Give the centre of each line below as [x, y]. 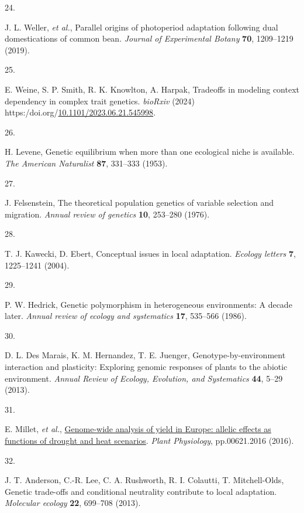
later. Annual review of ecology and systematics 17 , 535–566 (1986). [126, 316]
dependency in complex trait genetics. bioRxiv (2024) [100, 101]
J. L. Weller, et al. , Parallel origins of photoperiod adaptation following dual [141, 27]
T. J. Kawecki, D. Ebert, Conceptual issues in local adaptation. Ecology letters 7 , [150, 253]
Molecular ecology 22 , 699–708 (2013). [73, 503]
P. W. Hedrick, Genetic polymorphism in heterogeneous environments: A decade [148, 304]
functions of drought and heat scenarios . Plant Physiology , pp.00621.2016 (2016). [149, 441]
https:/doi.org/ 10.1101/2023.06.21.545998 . [80, 112]
